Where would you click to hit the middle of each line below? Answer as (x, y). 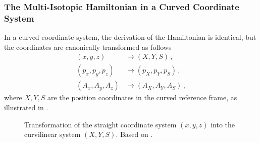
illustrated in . (26, 108)
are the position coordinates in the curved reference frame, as (142, 97)
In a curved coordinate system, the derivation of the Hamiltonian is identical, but (130, 37)
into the (223, 124)
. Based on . (134, 134)
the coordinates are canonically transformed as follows (88, 47)
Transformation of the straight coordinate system (100, 124)
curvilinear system (53, 134)
